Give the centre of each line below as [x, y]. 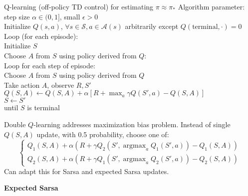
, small [70, 16]
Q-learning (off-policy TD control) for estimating [79, 6]
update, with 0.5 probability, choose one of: [103, 134]
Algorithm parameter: [211, 6]
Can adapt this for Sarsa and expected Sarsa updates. [87, 171]
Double [15, 124]
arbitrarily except [152, 26]
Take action [22, 85]
